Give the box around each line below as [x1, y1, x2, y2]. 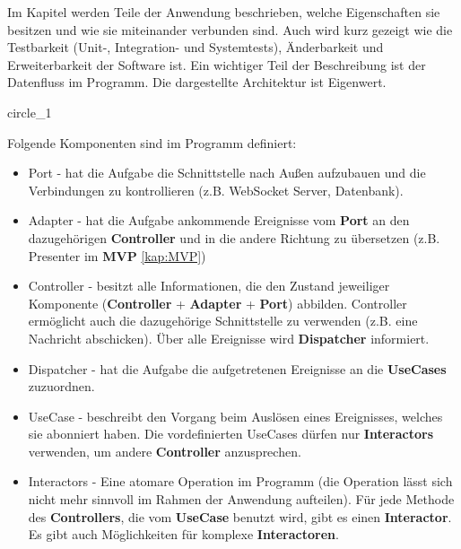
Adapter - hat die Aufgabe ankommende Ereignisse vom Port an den [28, 211, 410, 230]
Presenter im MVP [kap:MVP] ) [28, 246, 206, 265]
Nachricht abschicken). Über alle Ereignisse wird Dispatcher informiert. [28, 328, 430, 347]
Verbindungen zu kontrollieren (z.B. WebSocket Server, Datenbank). [28, 180, 404, 199]
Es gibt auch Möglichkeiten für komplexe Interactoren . [28, 525, 339, 544]
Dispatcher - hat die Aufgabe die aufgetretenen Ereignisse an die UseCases [28, 359, 447, 378]
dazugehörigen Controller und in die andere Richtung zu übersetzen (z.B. [28, 228, 440, 247]
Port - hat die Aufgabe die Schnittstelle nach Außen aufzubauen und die [28, 163, 426, 182]
